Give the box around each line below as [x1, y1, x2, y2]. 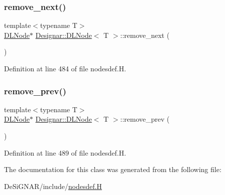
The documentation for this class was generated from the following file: [4, 164, 221, 175]
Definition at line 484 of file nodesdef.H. [4, 63, 126, 73]
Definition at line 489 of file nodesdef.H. [4, 147, 126, 158]
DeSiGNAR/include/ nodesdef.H [4, 181, 102, 191]
